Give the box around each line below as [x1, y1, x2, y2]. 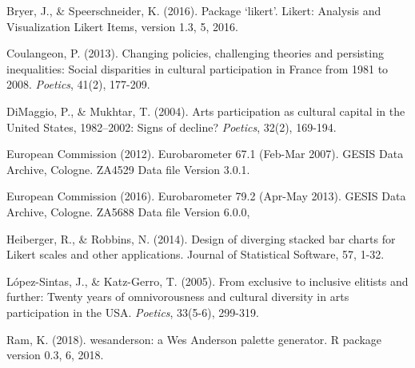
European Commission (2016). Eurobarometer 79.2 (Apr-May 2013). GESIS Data [6, 188, 406, 204]
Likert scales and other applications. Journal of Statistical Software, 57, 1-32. [6, 246, 385, 263]
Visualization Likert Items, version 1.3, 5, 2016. [6, 18, 238, 34]
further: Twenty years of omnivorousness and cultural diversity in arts [6, 288, 349, 305]
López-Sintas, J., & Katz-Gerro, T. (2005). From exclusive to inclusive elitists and [6, 272, 409, 289]
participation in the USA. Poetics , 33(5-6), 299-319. [6, 303, 259, 320]
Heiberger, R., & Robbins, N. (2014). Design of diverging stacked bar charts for [6, 230, 396, 247]
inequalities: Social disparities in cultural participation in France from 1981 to [6, 60, 389, 77]
